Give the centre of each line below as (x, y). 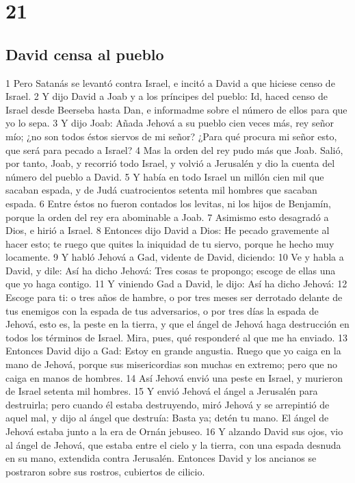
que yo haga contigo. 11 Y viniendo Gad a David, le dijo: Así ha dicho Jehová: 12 (176, 284)
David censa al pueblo (85, 54)
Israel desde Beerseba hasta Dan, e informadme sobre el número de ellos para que (176, 109)
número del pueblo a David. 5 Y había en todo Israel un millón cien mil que (165, 176)
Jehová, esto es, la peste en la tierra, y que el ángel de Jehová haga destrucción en (177, 324)
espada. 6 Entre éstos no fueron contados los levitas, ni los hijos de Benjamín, (168, 203)
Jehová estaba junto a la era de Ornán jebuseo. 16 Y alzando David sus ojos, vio (174, 431)
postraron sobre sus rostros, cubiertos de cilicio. (105, 471)
